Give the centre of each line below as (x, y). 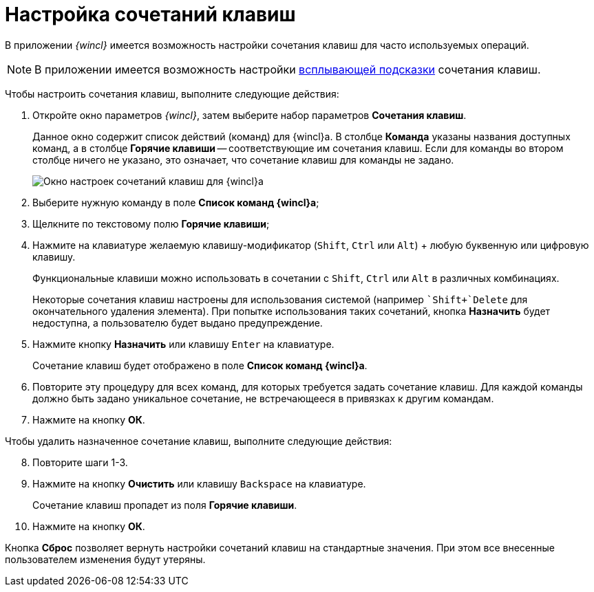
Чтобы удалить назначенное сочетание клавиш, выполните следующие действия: (199, 441)
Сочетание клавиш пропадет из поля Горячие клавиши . (165, 505)
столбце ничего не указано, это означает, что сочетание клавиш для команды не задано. (243, 160)
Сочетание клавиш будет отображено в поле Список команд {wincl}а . (200, 365)
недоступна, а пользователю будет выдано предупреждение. (178, 322)
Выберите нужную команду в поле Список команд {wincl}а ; (176, 202)
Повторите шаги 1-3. (80, 462)
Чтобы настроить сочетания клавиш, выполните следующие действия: (172, 94)
